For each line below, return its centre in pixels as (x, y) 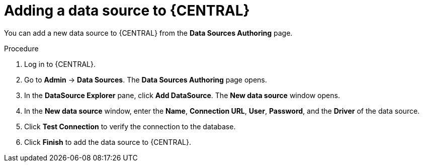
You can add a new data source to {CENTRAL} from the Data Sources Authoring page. (148, 33)
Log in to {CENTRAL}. (60, 64)
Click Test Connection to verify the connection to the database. (130, 126)
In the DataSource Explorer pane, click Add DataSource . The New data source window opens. (182, 95)
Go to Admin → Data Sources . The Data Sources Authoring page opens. (146, 79)
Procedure (21, 48)
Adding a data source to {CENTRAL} (127, 11)
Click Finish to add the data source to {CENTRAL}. (108, 142)
